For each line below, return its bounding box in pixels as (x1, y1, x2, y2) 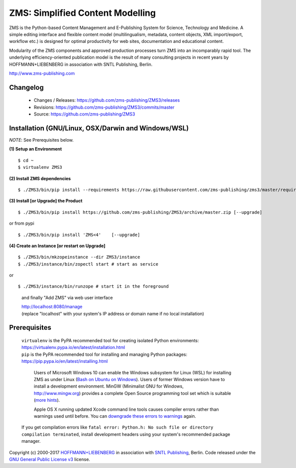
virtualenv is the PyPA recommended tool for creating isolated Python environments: (21, 338, 199, 344)
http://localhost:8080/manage (21, 304, 83, 310)
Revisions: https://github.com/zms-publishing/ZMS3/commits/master (34, 104, 175, 110)
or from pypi (9, 220, 35, 227)
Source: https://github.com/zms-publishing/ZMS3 (34, 111, 135, 117)
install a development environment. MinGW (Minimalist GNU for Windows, (34, 383, 184, 390)
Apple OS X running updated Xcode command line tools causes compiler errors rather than (34, 406, 219, 412)
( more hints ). (34, 397, 60, 403)
